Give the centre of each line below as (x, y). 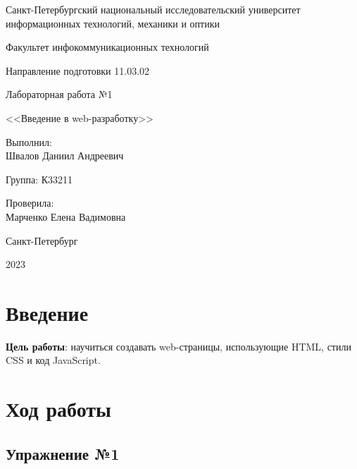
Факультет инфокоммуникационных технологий (107, 47)
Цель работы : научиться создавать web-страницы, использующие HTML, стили (178, 346)
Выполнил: (29, 141)
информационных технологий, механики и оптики (113, 23)
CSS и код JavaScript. (53, 360)
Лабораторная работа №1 (59, 94)
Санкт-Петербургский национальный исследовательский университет (153, 9)
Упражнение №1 (63, 453)
